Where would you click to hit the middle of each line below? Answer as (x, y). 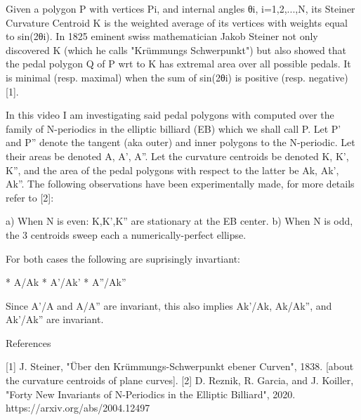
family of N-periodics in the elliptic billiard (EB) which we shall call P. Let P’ (173, 128)
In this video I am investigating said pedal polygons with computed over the (170, 115)
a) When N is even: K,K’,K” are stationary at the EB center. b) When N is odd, (179, 221)
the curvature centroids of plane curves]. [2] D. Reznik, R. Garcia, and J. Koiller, (180, 380)
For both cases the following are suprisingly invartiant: (123, 258)
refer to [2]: (30, 197)
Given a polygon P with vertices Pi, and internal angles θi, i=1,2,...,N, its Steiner (180, 8)
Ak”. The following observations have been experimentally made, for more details (180, 184)
